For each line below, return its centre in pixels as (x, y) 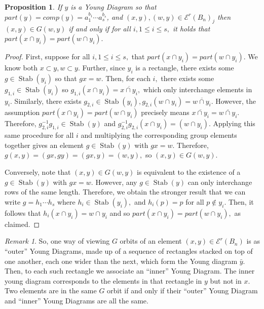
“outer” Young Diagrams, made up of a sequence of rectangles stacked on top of (129, 250)
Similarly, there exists (48, 101)
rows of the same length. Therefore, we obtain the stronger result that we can (125, 192)
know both (21, 67)
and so (120, 213)
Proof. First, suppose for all (47, 56)
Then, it (241, 201)
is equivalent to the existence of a (189, 171)
